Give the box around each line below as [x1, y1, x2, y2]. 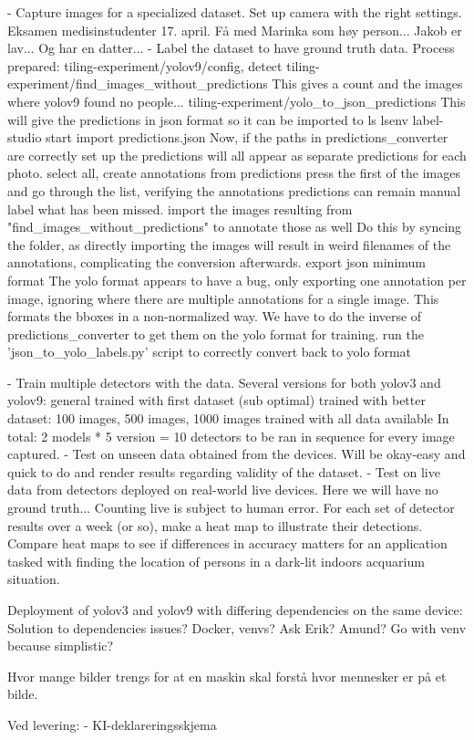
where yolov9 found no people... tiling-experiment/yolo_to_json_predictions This [7, 91, 466, 110]
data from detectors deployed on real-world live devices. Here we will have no [7, 480, 438, 499]
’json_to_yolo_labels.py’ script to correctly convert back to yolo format [7, 342, 411, 361]
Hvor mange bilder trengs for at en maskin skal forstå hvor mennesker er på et [7, 666, 447, 685]
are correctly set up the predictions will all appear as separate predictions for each [7, 145, 467, 164]
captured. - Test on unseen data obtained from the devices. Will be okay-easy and [7, 444, 466, 464]
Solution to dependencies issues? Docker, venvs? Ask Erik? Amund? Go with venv [7, 618, 467, 637]
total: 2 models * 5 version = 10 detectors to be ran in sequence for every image [7, 426, 455, 445]
